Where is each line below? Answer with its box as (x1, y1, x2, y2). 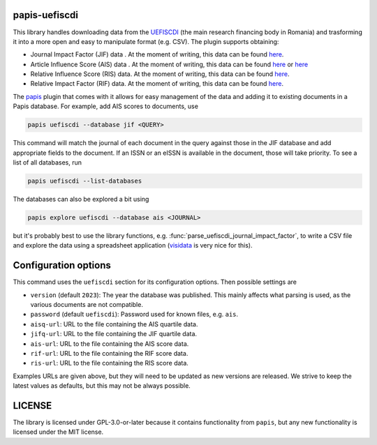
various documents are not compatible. (30, 301, 143, 309)
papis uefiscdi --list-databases (27, 176, 142, 185)
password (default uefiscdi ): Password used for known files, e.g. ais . (30, 310, 239, 319)
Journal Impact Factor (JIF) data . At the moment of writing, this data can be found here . (30, 50, 284, 59)
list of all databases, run (13, 158, 82, 167)
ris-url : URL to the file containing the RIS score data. (30, 359, 188, 368)
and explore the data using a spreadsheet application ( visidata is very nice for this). (13, 241, 253, 250)
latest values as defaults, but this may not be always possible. (13, 382, 191, 390)
